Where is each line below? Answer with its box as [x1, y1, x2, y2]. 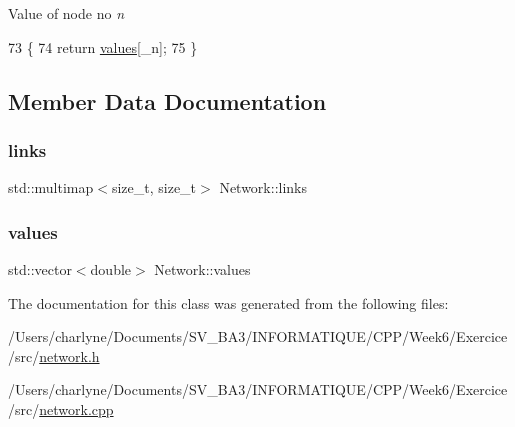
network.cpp [39, 398, 114, 419]
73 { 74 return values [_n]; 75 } [8, 36, 198, 57]
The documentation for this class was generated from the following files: [8, 292, 449, 313]
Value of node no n [8, 3, 124, 23]
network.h [39, 345, 100, 366]
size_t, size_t [111, 177, 197, 198]
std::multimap [8, 177, 94, 198]
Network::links [219, 177, 308, 198]
